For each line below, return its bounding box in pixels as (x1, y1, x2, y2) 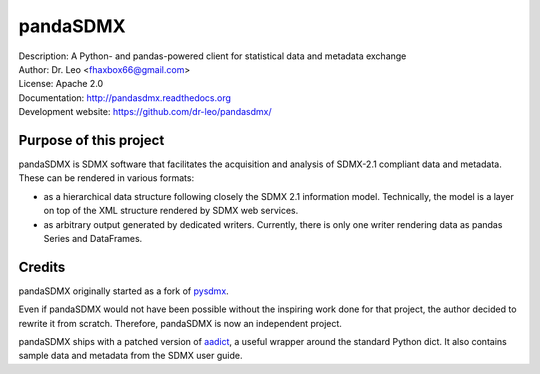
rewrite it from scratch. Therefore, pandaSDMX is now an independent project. (18, 317, 342, 329)
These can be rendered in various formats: (18, 172, 195, 184)
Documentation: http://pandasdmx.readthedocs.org (18, 91, 232, 104)
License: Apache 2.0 (18, 78, 104, 90)
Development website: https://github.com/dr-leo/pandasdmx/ (18, 106, 272, 118)
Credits (18, 258, 66, 275)
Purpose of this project (18, 131, 165, 149)
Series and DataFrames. (43, 232, 143, 244)
